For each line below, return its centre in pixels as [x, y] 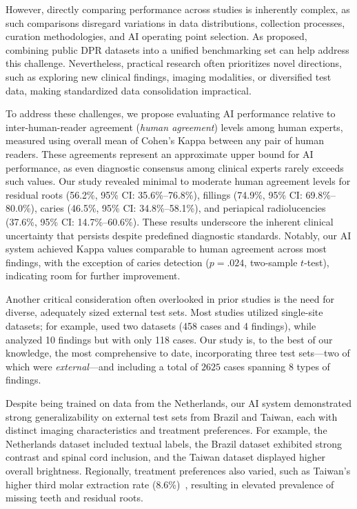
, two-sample [271, 262]
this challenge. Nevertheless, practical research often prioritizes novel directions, [174, 63]
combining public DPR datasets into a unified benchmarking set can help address [177, 49]
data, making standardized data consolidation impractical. [129, 90]
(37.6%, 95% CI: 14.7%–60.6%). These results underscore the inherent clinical [170, 221]
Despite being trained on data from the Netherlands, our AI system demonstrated [179, 403]
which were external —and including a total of [102, 366]
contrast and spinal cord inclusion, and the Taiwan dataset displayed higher [166, 457]
